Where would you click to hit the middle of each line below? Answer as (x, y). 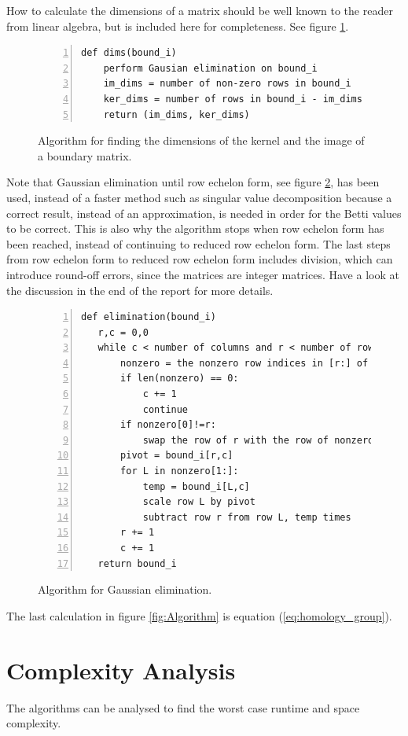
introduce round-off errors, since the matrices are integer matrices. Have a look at (203, 274)
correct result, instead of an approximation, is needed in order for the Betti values (204, 213)
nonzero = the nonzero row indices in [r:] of (244, 363)
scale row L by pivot (199, 502)
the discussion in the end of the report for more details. (140, 290)
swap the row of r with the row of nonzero (258, 440)
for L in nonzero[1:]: (180, 471)
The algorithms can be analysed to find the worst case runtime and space (183, 707)
